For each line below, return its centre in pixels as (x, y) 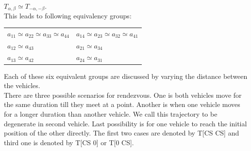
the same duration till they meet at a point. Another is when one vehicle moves (122, 104)
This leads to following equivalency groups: (68, 16)
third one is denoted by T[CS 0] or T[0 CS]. (69, 142)
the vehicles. (22, 85)
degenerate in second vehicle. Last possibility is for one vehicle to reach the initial (125, 123)
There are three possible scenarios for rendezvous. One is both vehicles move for (123, 95)
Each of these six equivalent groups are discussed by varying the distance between (126, 76)
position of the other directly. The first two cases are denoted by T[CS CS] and (122, 133)
